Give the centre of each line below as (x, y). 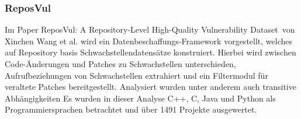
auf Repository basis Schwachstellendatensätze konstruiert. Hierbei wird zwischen (150, 52)
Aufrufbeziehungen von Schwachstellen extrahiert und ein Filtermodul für (136, 75)
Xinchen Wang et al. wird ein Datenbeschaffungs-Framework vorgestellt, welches (148, 41)
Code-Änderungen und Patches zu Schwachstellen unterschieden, (120, 64)
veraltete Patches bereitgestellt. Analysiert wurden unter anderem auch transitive (150, 87)
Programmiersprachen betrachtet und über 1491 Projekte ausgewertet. (131, 109)
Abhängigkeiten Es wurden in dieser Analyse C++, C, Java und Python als (140, 98)
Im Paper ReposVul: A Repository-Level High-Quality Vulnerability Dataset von (150, 29)
